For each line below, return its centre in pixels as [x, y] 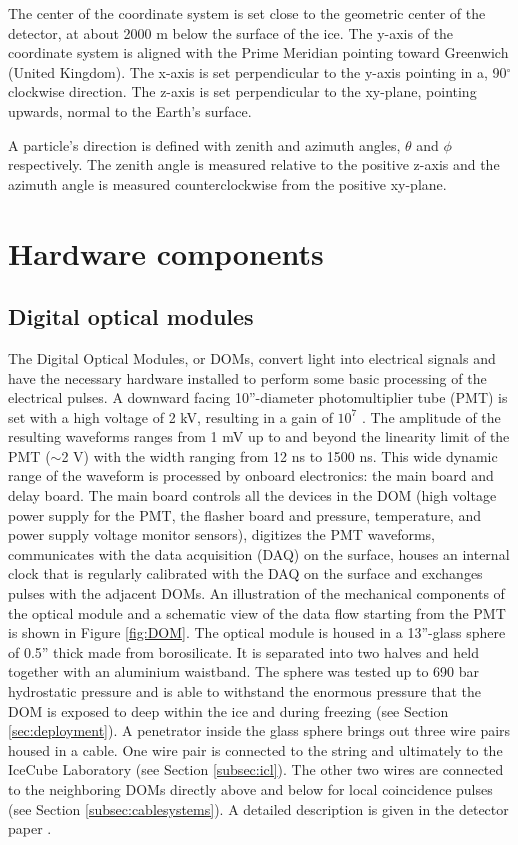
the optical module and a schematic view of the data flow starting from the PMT [257, 612]
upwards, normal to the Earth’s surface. [130, 110]
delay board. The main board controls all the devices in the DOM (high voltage [252, 495]
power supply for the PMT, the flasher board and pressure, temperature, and [244, 514]
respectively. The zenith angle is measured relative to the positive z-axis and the [254, 164]
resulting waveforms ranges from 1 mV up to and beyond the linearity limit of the [259, 436]
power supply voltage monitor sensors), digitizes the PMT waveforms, [222, 534]
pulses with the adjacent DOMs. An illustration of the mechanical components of [256, 593]
